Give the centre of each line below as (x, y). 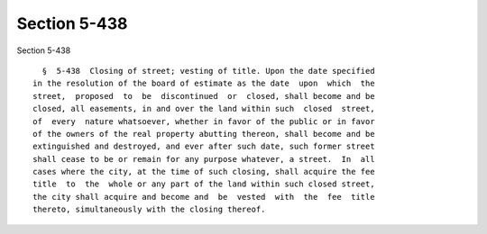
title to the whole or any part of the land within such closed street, (204, 184)
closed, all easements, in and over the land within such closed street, (204, 109)
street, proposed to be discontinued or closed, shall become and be (204, 96)
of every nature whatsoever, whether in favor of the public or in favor (204, 121)
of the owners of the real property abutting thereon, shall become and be (204, 134)
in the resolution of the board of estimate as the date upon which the (204, 84)
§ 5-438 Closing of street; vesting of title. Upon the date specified (208, 71)
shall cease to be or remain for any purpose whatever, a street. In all (204, 159)
